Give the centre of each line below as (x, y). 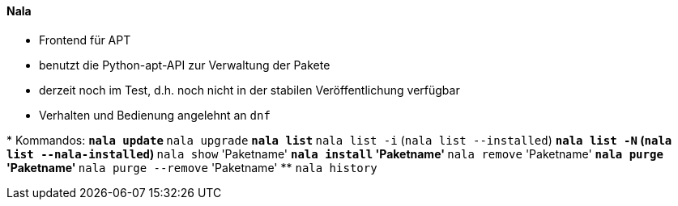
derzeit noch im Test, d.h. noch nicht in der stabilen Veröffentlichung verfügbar (249, 90)
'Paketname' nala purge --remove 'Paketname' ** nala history (192, 167)
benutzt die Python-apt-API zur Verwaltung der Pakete (185, 65)
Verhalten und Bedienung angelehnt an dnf (155, 115)
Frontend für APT (85, 40)
